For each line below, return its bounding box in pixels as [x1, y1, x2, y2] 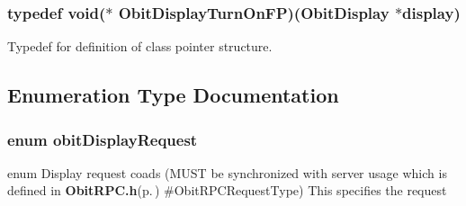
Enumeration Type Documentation [7, 81, 339, 109]
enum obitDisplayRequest [7, 128, 198, 150]
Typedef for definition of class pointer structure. [7, 37, 273, 56]
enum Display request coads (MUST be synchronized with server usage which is [7, 163, 447, 182]
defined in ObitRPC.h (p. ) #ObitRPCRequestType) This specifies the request [7, 181, 447, 200]
